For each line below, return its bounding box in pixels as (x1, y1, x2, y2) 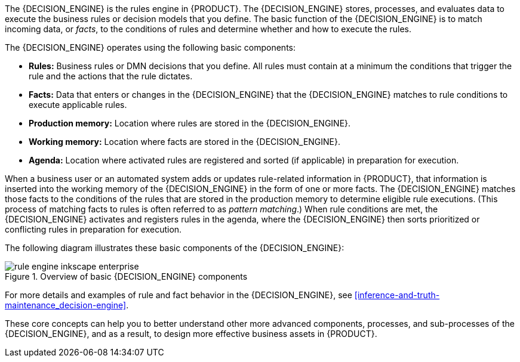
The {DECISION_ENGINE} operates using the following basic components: (5, 42, 296, 52)
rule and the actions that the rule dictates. (29, 71, 193, 81)
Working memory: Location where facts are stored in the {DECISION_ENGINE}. (29, 137, 341, 147)
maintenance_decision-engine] (5, 300, 127, 310)
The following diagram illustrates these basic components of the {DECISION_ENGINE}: (5, 243, 344, 253)
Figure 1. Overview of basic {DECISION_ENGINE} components (5, 271, 248, 281)
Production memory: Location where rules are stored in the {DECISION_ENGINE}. (29, 118, 351, 128)
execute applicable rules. (29, 100, 127, 110)
